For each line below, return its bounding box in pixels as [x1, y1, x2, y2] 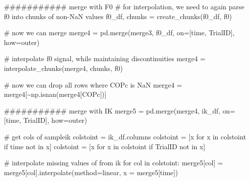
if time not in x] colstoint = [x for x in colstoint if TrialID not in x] [4, 141, 205, 151]
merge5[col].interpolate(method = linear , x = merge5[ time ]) [4, 167, 178, 177]
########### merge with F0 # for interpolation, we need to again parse [4, 1, 245, 11]
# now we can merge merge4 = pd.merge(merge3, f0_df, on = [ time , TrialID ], [4, 27, 235, 38]
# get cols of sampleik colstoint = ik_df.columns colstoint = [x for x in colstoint [4, 131, 246, 141]
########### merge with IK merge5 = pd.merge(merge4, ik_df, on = [4, 105, 235, 115]
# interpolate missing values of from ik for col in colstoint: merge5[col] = [4, 158, 223, 168]
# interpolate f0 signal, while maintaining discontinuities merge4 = [4, 53, 205, 64]
